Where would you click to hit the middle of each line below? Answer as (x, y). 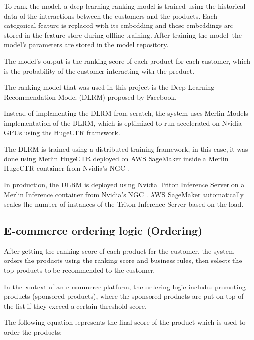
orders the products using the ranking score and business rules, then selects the (123, 260)
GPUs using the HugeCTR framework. (62, 132)
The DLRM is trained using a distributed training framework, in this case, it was (126, 149)
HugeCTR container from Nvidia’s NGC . (67, 168)
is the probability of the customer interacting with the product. (99, 70)
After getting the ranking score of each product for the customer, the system (119, 250)
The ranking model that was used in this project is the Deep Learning (109, 87)
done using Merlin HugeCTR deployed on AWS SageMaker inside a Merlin (116, 158)
